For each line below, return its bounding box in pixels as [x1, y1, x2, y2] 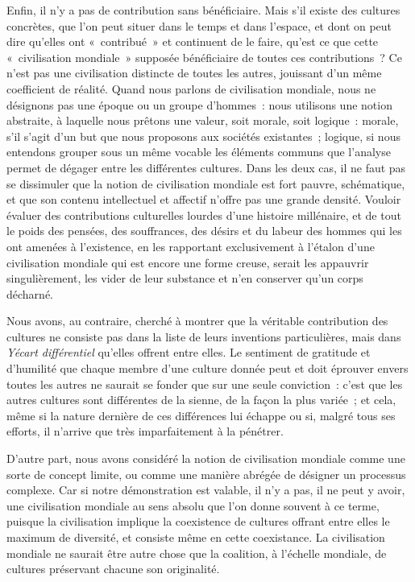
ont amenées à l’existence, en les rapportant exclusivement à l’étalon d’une [6, 237, 375, 254]
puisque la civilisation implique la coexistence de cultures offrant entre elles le [6, 513, 390, 530]
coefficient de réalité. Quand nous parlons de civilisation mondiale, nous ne [6, 80, 376, 97]
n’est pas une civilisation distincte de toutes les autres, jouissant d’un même [6, 64, 382, 81]
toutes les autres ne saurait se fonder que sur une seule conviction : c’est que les [6, 375, 403, 392]
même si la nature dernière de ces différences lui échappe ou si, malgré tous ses [6, 407, 396, 423]
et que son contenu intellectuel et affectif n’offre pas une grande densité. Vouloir [6, 191, 401, 208]
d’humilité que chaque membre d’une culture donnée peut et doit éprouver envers [6, 360, 409, 377]
